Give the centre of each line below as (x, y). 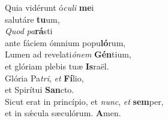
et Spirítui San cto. (40, 90)
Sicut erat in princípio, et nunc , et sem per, (84, 101)
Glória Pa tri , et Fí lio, (44, 78)
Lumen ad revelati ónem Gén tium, (68, 54)
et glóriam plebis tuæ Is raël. (57, 66)
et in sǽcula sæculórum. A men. (63, 113)
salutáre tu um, (32, 19)
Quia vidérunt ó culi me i (49, 7)
